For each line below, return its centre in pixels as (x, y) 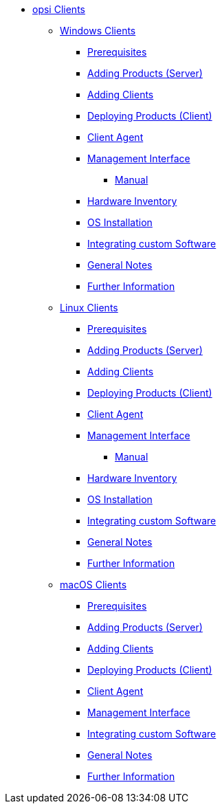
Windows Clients (98, 31)
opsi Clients (59, 9)
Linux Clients (89, 308)
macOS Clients (93, 585)
